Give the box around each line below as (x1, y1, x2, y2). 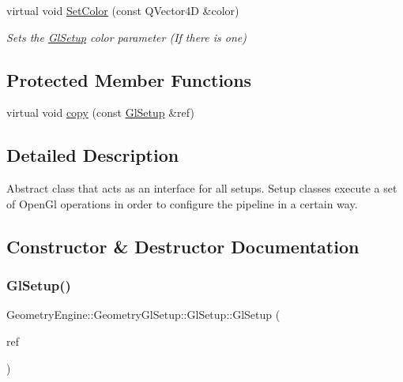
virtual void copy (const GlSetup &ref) (6, 104, 194, 121)
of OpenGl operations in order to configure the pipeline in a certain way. (6, 195, 358, 212)
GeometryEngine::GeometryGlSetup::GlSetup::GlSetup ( (6, 306, 281, 323)
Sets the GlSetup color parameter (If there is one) (6, 28, 247, 45)
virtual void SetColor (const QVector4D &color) (6, 2, 239, 18)
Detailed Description (6, 143, 179, 167)
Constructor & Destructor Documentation (6, 234, 360, 258)
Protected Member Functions (6, 67, 252, 92)
